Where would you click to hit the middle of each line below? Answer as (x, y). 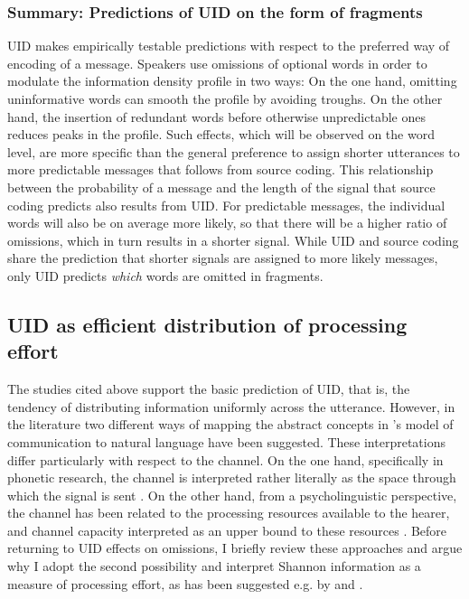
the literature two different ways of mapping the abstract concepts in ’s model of (230, 424)
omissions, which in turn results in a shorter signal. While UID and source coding (233, 240)
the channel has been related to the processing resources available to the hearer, (229, 513)
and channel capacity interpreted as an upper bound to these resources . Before (227, 530)
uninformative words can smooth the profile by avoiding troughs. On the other (225, 98)
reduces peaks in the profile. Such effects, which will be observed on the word (221, 134)
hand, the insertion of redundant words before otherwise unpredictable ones (216, 116)
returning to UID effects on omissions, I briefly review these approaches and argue (235, 548)
